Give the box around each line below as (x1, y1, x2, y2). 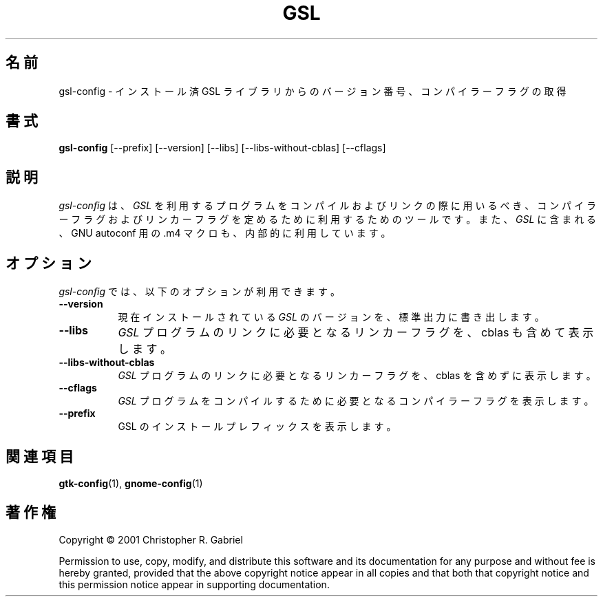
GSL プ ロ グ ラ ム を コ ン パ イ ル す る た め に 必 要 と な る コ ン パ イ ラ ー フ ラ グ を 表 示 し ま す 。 (118, 395, 594, 407)
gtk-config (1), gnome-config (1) (59, 477, 203, 489)
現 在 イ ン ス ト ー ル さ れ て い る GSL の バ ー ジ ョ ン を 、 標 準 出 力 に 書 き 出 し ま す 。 (118, 311, 544, 323)
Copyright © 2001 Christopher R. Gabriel (59, 533, 243, 546)
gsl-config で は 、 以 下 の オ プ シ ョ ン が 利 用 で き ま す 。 (59, 286, 340, 298)
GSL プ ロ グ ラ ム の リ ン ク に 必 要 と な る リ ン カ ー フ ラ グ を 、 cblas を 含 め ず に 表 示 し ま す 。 (118, 369, 596, 382)
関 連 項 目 (6, 447, 74, 465)
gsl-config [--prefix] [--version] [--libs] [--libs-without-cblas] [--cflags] (59, 142, 386, 154)
